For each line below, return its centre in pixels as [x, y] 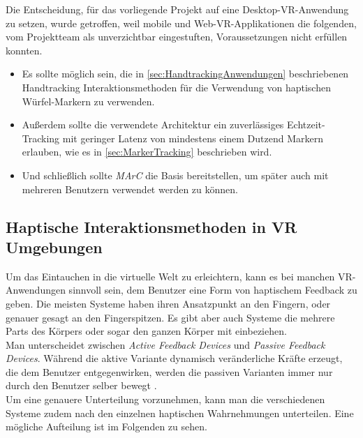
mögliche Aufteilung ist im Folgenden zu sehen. [106, 426]
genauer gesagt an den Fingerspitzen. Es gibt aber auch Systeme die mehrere [170, 317]
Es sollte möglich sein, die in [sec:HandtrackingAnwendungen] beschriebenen [185, 74]
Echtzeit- [306, 124]
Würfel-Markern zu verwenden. [88, 101]
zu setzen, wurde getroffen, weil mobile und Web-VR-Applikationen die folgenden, [181, 23]
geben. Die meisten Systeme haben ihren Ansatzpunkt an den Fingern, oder [168, 303]
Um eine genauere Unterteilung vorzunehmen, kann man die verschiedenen [165, 399]
